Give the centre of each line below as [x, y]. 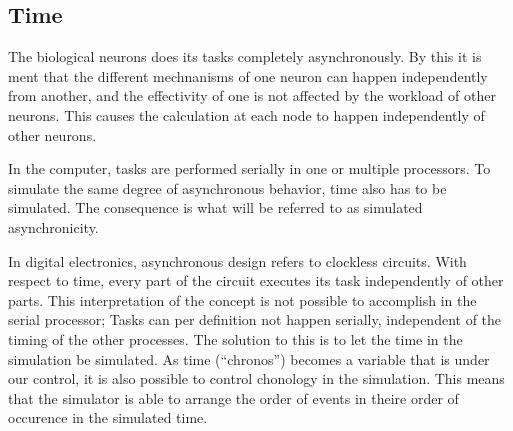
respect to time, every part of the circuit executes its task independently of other [256, 280]
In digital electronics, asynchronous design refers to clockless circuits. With [237, 260]
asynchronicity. [53, 226]
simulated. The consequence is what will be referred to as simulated [215, 207]
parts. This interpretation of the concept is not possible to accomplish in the [242, 299]
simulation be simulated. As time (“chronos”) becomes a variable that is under [249, 358]
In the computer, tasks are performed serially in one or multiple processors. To [249, 168]
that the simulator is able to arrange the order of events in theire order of [233, 397]
